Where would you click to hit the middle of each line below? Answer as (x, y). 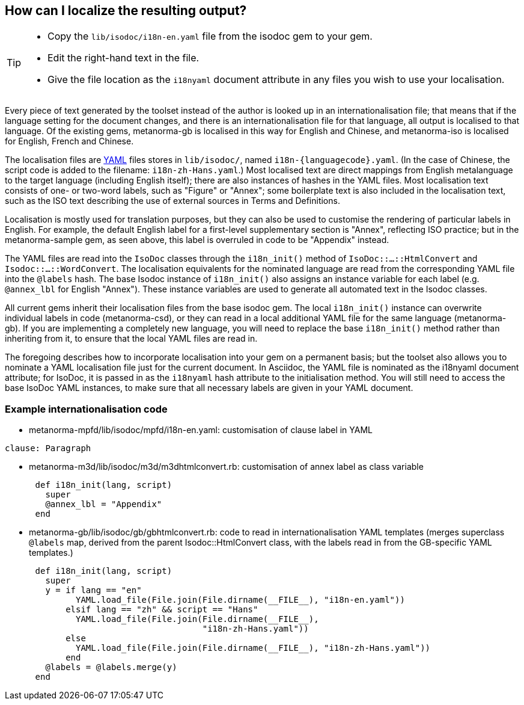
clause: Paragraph (48, 448)
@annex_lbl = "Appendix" (104, 504)
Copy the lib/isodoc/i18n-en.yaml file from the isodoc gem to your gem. (210, 36)
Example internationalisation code (86, 409)
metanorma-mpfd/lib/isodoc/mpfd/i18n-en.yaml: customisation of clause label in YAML (201, 430)
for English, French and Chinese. (69, 141)
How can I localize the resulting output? (126, 11)
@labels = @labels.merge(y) (111, 667)
